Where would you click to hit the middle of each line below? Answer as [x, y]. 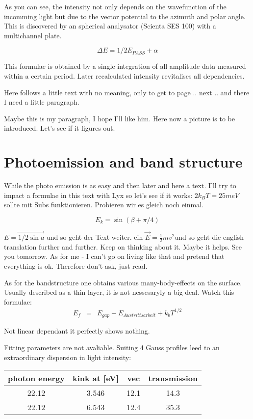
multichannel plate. [33, 35]
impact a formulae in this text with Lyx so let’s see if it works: [98, 195]
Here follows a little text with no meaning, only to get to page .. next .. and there [127, 92]
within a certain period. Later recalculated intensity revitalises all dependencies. [124, 75]
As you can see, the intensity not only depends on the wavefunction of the [115, 6]
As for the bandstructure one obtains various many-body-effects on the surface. [123, 282]
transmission [173, 378]
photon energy [36, 378]
